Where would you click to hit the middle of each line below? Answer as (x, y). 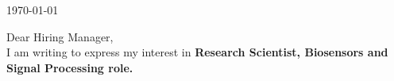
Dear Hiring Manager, (60, 36)
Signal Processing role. (70, 67)
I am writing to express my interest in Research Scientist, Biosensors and (197, 52)
